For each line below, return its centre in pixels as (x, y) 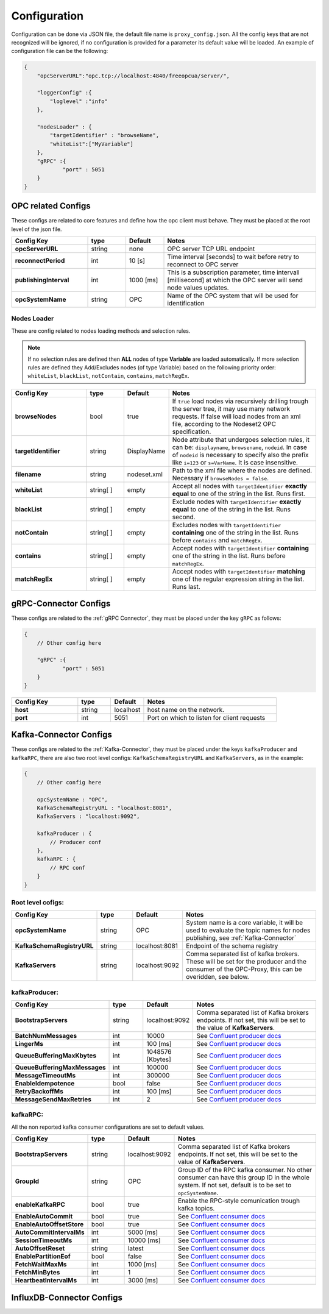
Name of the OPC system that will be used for (233, 296)
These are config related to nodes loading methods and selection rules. (101, 331)
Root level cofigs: (37, 902)
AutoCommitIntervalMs (50, 1232)
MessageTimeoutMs (45, 1076)
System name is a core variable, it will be (245, 923)
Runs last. (186, 586)
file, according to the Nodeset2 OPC (224, 424)
